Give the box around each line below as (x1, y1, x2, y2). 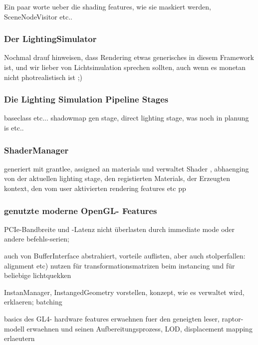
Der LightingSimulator (4, 32, 97, 45)
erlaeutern (4, 333, 35, 343)
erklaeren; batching (4, 296, 62, 307)
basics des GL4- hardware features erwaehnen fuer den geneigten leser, (4, 313, 220, 323)
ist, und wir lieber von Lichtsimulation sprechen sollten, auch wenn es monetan (4, 62, 246, 72)
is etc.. (4, 122, 24, 132)
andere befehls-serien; (4, 233, 69, 244)
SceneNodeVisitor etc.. (4, 11, 73, 21)
